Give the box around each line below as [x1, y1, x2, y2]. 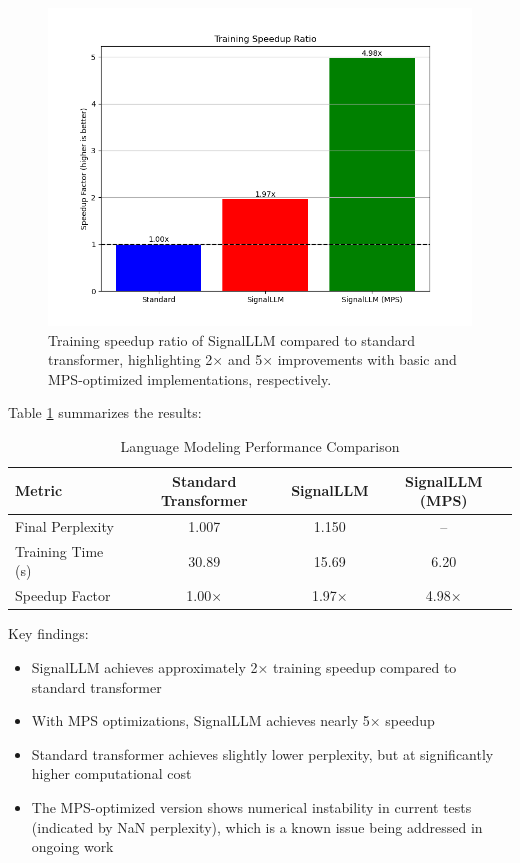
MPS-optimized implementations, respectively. [48, 368, 332, 389]
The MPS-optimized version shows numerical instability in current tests [31, 796, 472, 817]
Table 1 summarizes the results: [8, 402, 202, 423]
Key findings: [8, 623, 89, 644]
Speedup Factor [15, 585, 111, 606]
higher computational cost [31, 763, 192, 784]
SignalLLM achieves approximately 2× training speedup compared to [31, 656, 457, 677]
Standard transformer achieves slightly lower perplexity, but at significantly [31, 743, 494, 764]
